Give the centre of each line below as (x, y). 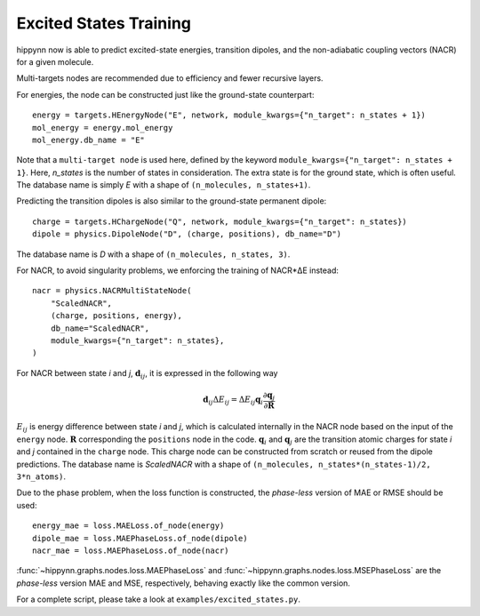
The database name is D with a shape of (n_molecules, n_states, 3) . (153, 254)
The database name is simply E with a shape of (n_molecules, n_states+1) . (164, 185)
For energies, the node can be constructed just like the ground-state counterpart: (165, 94)
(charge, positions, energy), (116, 316)
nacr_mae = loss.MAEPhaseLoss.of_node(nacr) (131, 551)
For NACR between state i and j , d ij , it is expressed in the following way (147, 374)
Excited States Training (104, 23)
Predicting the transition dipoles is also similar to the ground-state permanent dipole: (172, 201)
